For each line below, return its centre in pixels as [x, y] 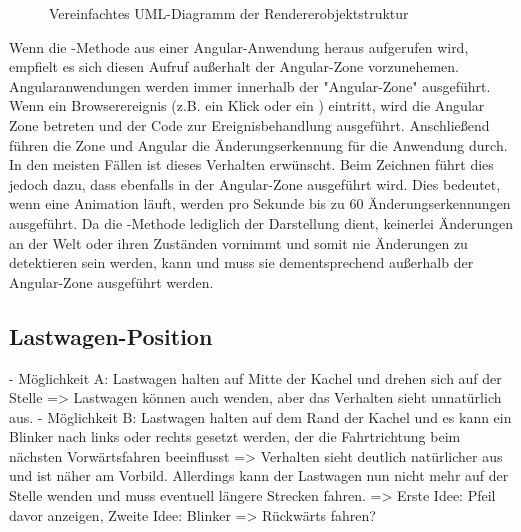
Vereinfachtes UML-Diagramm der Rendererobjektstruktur [229, 13]
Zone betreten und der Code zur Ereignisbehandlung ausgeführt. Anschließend [249, 124]
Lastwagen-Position [111, 335]
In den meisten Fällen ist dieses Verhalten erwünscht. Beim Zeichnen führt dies [251, 164]
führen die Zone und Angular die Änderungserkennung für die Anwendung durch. [258, 144]
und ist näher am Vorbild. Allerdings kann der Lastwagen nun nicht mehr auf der [259, 475]
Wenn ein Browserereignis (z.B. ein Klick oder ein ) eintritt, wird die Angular [247, 105]
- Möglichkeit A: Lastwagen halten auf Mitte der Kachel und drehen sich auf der [255, 377]
